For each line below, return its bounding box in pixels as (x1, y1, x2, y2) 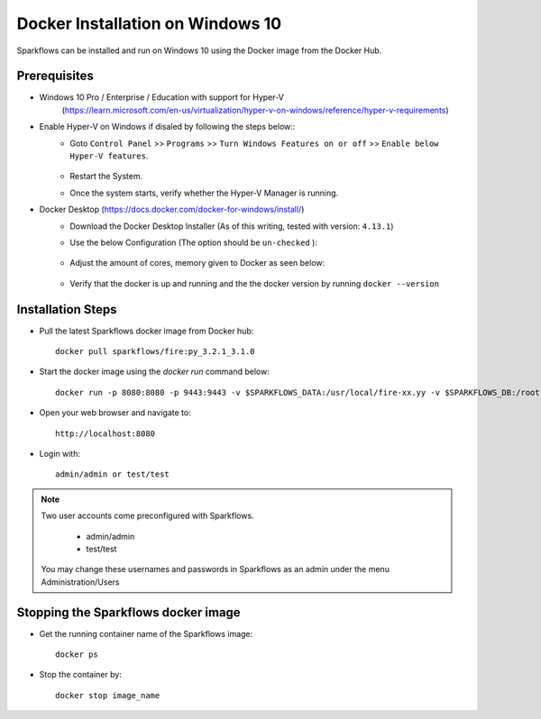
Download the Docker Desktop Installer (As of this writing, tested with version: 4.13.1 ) (69, 221, 394, 232)
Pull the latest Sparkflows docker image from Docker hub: (39, 325, 254, 336)
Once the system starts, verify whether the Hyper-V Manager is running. (69, 187, 339, 198)
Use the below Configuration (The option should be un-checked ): (69, 237, 317, 248)
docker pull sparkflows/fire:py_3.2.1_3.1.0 (55, 347, 256, 357)
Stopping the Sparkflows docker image (16, 605, 241, 620)
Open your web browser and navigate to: (39, 407, 191, 418)
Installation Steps (16, 302, 117, 317)
